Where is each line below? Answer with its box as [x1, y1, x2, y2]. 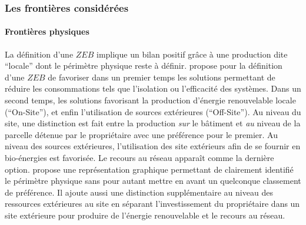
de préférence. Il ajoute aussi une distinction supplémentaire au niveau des [5, 186, 273, 198]
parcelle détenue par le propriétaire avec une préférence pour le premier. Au [5, 128, 278, 140]
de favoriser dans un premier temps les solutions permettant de [48, 70, 275, 83]
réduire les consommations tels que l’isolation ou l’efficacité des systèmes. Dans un [5, 82, 301, 95]
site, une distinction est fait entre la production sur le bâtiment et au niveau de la [5, 117, 301, 129]
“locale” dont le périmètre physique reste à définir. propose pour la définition [5, 59, 282, 72]
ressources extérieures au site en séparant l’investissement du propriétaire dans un [5, 197, 300, 210]
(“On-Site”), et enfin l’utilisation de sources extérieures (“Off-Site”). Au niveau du [5, 105, 301, 117]
